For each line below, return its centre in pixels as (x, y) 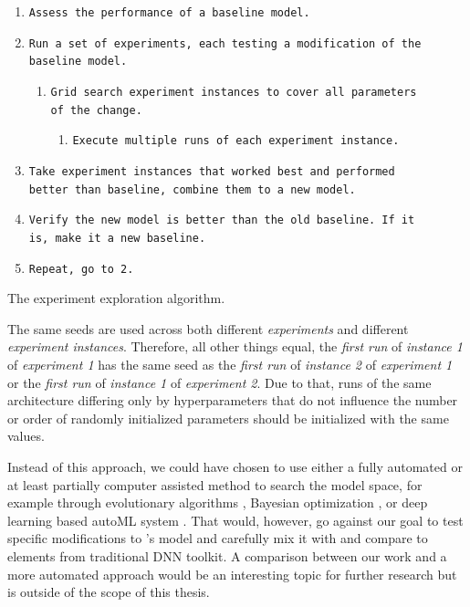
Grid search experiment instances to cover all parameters (234, 92)
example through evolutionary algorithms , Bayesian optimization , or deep (218, 502)
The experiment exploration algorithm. (116, 298)
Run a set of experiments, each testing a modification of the (225, 43)
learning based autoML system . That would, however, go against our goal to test (235, 520)
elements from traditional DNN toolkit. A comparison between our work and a (227, 555)
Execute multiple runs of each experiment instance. (236, 141)
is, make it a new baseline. (117, 238)
